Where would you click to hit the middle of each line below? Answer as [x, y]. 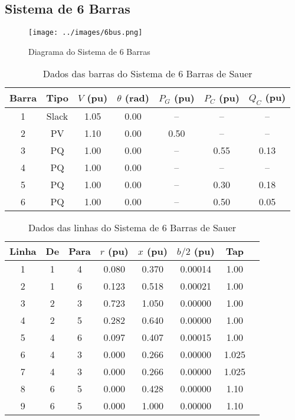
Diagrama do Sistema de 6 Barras [89, 51]
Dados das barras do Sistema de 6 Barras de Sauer [147, 74]
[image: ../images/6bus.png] [86, 33]
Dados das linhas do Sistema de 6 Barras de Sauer [132, 227]
